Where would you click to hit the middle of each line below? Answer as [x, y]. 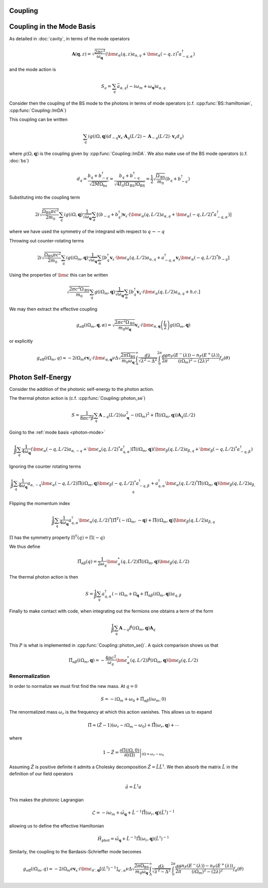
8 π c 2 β [87, 417]
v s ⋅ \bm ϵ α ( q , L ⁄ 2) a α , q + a [137, 258]
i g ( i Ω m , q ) [77, 258]
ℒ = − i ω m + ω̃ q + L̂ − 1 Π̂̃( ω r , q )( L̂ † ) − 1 [133, 813]
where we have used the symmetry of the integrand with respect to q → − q [87, 231]
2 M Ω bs [100, 185]
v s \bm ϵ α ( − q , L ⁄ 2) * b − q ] [202, 258]
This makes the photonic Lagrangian [46, 800]
